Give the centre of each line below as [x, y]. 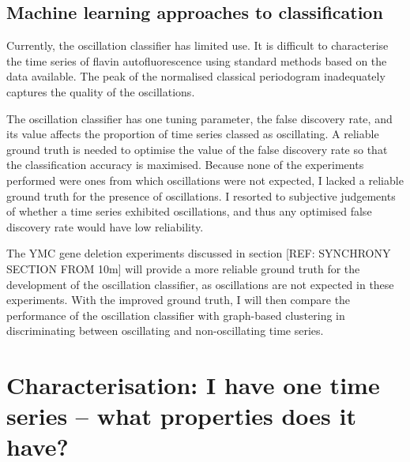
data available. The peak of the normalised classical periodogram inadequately [196, 76]
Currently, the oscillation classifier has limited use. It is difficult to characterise [197, 45]
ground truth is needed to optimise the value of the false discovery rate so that [197, 149]
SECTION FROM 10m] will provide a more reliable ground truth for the [183, 268]
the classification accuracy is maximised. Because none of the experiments [185, 165]
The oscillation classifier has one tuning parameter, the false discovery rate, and [199, 118]
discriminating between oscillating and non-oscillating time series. [165, 331]
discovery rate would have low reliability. [105, 226]
